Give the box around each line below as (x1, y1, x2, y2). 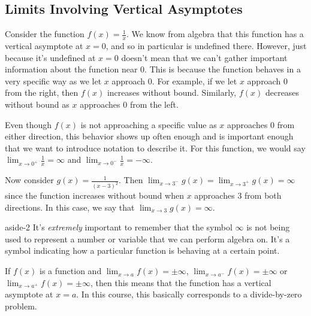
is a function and (40, 265, 102, 277)
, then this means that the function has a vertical (90, 276, 271, 288)
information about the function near (5, 63, 138, 75)
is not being (246, 221, 290, 233)
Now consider (5, 174, 54, 186)
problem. (5, 299, 37, 312)
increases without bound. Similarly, (107, 86, 237, 99)
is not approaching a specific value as (80, 118, 217, 130)
